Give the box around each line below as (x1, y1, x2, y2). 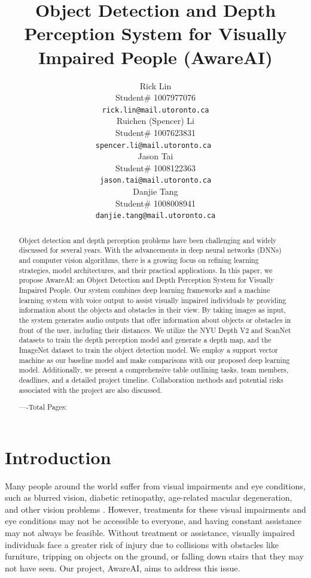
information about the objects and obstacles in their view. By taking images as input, (19, 305, 286, 315)
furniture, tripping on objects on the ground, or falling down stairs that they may (5, 550, 304, 562)
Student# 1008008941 (115, 196, 196, 209)
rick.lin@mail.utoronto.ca (102, 105, 209, 114)
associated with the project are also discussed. (19, 385, 163, 395)
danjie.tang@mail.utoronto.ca (95, 211, 216, 220)
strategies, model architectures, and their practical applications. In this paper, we (19, 265, 273, 275)
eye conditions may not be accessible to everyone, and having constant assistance (5, 515, 301, 527)
